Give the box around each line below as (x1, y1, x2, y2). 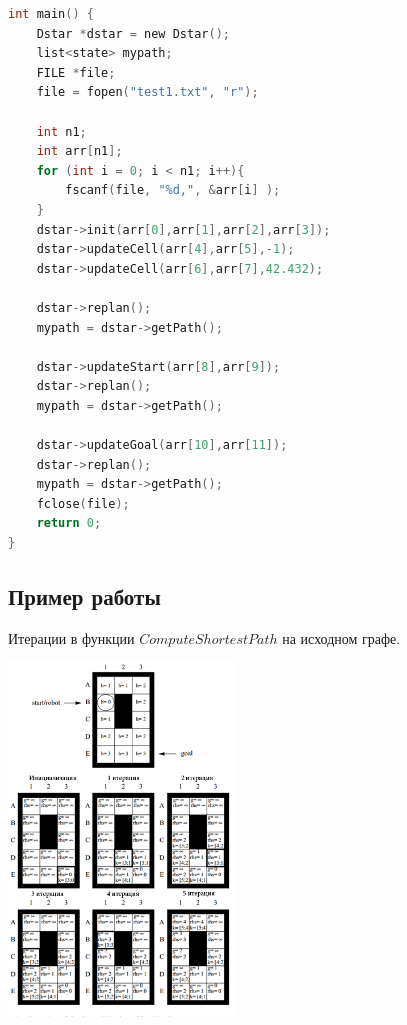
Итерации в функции (8, 627, 135, 648)
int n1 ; (36, 124, 87, 139)
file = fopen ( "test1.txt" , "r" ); (36, 85, 259, 100)
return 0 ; (36, 516, 102, 531)
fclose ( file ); (36, 496, 130, 511)
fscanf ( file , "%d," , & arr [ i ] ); (65, 183, 281, 198)
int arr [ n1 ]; (36, 144, 123, 159)
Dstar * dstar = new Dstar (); (36, 26, 230, 41)
